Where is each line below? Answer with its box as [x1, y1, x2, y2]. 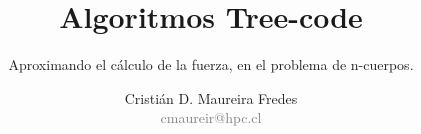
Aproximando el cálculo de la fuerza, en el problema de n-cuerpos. [8, 54, 414, 75]
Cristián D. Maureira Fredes [124, 87, 298, 108]
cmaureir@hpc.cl [160, 107, 262, 128]
